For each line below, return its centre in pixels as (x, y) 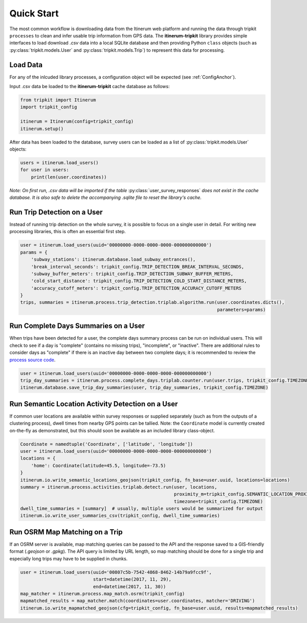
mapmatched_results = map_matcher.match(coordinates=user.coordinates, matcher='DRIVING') (138, 601)
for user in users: (45, 170)
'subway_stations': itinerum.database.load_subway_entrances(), (113, 259)
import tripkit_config (49, 107)
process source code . (32, 360)
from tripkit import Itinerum (58, 100)
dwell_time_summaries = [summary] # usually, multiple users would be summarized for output (142, 509)
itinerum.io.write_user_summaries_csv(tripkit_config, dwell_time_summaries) (120, 516)
